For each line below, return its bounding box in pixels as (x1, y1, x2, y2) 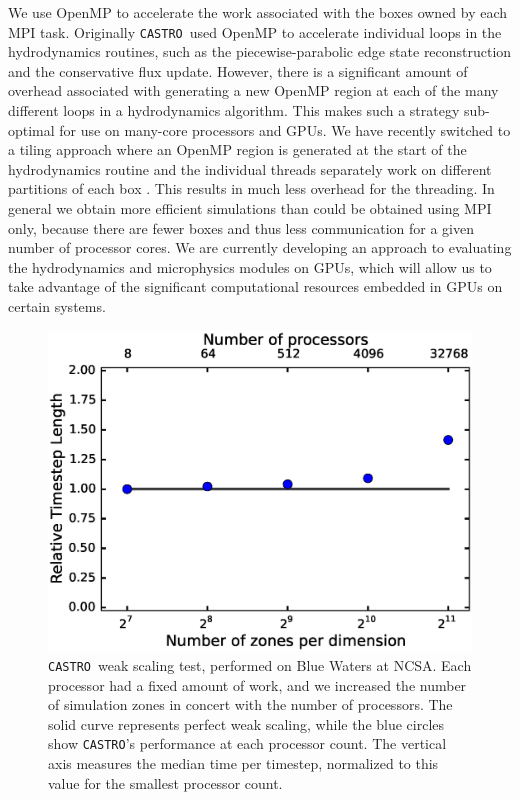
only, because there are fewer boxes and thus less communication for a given (8, 217, 475, 238)
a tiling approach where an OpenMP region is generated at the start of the (8, 139, 467, 160)
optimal (8, 119, 55, 140)
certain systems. (8, 295, 106, 316)
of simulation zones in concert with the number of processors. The (48, 694, 453, 715)
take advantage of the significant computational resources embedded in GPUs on (8, 276, 503, 297)
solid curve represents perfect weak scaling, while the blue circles (48, 713, 445, 734)
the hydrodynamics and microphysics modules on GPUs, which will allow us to (8, 256, 492, 277)
